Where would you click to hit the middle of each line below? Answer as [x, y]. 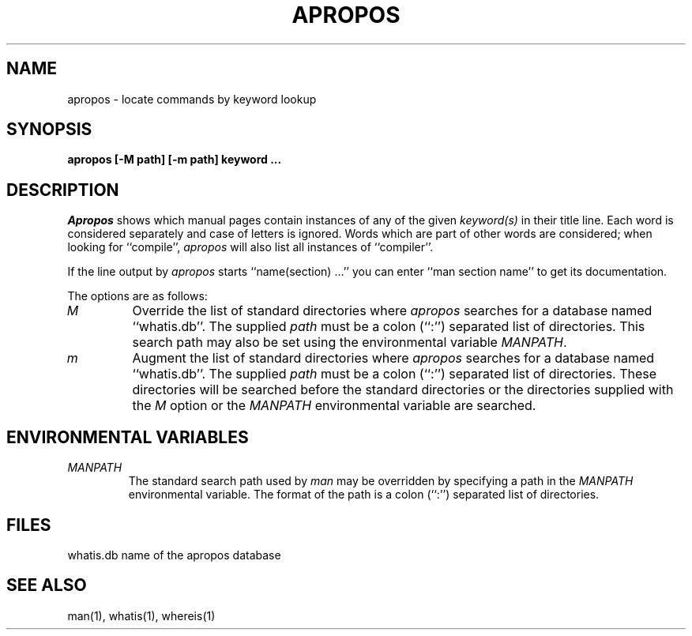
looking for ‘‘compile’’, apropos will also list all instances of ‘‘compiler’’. [250, 247]
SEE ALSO [47, 585]
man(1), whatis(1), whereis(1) [141, 615]
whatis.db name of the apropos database [174, 555]
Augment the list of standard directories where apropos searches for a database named [393, 358]
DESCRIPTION [63, 190]
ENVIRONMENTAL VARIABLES [128, 437]
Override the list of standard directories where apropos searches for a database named [392, 311]
